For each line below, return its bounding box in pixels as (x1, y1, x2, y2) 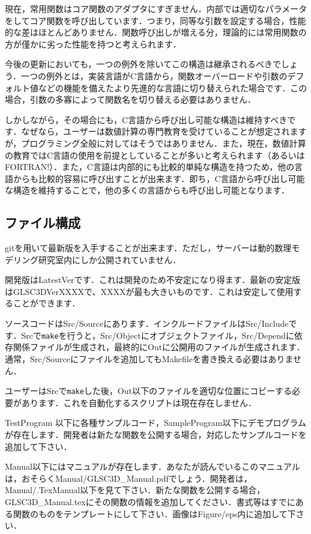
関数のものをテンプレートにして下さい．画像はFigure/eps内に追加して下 (13, 507, 296, 520)
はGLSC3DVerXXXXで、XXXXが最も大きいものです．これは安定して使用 (5, 285, 294, 297)
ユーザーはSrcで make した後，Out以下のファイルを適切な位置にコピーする (5, 384, 292, 397)
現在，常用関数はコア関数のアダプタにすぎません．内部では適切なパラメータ (5, 2, 307, 14)
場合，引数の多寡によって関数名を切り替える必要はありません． (5, 93, 256, 106)
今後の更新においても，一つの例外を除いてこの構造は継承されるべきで (5, 58, 281, 70)
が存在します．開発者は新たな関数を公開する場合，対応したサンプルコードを (5, 428, 307, 440)
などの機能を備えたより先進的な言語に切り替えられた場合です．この (38, 81, 307, 94)
